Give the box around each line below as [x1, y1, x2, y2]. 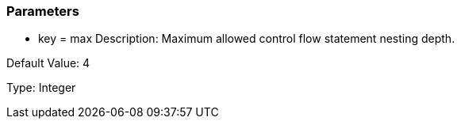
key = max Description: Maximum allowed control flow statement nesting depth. [38, 32, 455, 46]
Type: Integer [6, 81, 76, 95]
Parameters [6, 3, 79, 19]
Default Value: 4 [6, 56, 90, 70]
